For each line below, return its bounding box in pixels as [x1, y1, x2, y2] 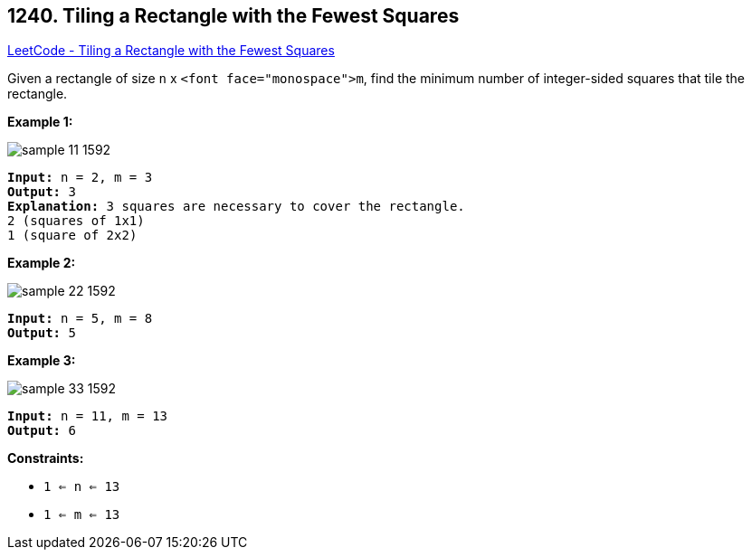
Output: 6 [7, 423, 76, 439]
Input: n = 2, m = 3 [7, 170, 153, 185]
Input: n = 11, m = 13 [7, 409, 168, 424]
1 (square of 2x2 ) [7, 228, 138, 243]
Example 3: [7, 353, 76, 369]
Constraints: [7, 450, 84, 467]
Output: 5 [7, 326, 76, 341]
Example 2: [7, 255, 76, 271]
